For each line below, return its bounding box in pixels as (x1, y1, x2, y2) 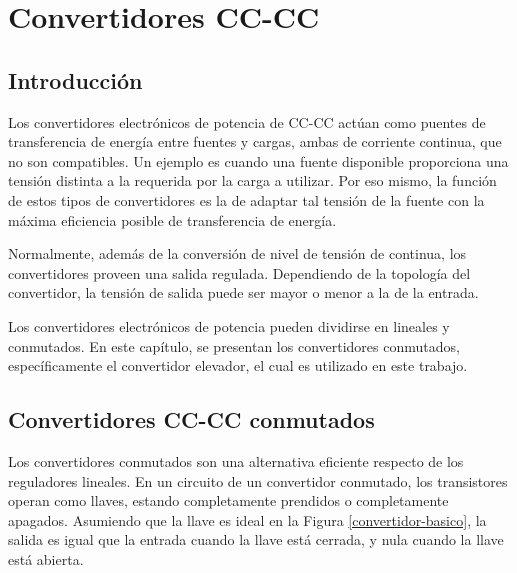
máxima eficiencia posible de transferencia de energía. (8, 209, 337, 230)
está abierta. (8, 548, 84, 569)
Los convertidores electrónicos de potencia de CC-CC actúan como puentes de (8, 111, 486, 132)
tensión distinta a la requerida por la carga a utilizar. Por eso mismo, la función (8, 170, 497, 191)
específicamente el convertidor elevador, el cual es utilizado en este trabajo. (8, 355, 468, 376)
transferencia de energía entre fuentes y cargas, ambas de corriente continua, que (8, 131, 502, 152)
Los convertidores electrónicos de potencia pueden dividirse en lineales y (8, 315, 450, 336)
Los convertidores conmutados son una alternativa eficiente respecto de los (8, 450, 464, 471)
